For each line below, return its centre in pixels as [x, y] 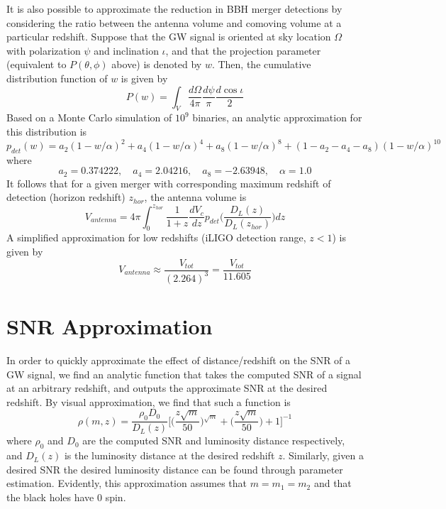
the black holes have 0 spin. [66, 497]
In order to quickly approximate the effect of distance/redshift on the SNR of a [179, 360]
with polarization [44, 50]
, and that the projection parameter [243, 50]
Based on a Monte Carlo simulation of [89, 117]
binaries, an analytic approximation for [277, 117]
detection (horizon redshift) [66, 197]
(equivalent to [37, 64]
